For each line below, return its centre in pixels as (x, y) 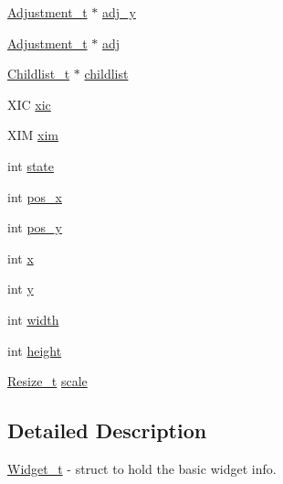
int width (33, 319)
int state (31, 165)
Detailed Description (107, 430)
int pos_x (35, 196)
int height (35, 350)
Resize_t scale (47, 381)
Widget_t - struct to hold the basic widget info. (142, 468)
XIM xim (33, 135)
